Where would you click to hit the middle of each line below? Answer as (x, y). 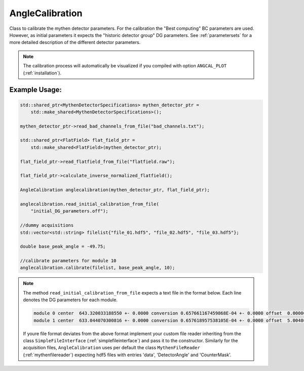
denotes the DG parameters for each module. (70, 300)
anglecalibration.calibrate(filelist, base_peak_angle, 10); (98, 268)
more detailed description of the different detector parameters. (75, 43)
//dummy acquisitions (47, 225)
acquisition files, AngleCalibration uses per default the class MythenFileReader (111, 348)
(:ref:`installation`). (42, 73)
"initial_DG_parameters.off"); (69, 211)
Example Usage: (35, 90)
